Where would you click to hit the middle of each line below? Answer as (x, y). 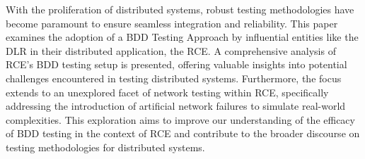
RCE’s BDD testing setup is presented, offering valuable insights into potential (176, 64)
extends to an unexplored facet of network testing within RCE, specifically (167, 92)
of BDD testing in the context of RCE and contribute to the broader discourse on (183, 133)
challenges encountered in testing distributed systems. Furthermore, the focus (174, 78)
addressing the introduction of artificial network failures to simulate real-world (176, 106)
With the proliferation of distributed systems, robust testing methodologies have (180, 9)
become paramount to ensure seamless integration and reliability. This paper (172, 23)
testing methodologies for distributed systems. (105, 147)
